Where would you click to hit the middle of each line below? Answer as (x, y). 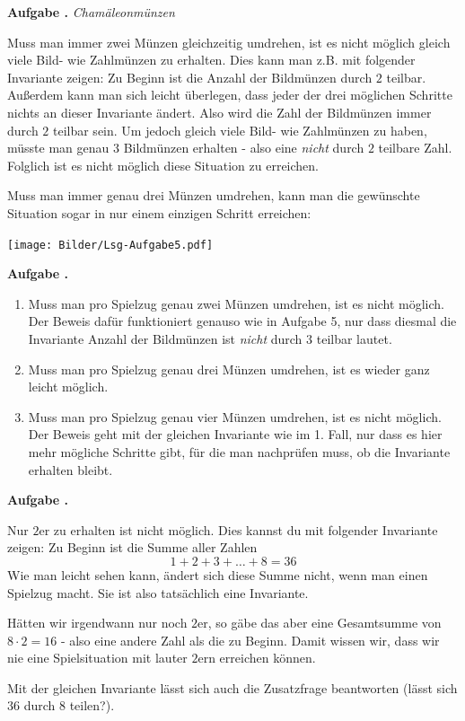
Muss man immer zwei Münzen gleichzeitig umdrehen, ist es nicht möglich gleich (229, 42)
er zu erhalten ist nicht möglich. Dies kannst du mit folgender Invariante (238, 529)
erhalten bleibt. (70, 469)
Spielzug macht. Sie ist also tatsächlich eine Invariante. (158, 592)
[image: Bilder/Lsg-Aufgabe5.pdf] (110, 245)
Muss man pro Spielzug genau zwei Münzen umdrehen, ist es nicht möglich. (236, 303)
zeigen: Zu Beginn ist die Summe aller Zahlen (132, 547)
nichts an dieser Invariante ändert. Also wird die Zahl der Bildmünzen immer (219, 112)
